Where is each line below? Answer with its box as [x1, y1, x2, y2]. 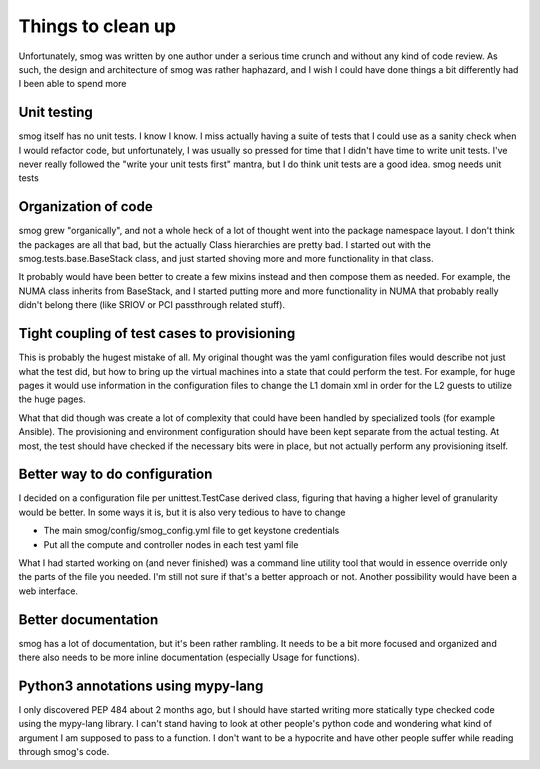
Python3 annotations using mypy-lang [18, 677, 264, 694]
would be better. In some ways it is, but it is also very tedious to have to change [18, 506, 346, 518]
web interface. [18, 585, 79, 597]
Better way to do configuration [18, 466, 213, 483]
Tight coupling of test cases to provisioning [18, 325, 296, 342]
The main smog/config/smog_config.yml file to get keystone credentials [43, 525, 340, 537]
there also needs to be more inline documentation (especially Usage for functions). [18, 651, 360, 664]
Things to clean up [18, 15, 177, 37]
